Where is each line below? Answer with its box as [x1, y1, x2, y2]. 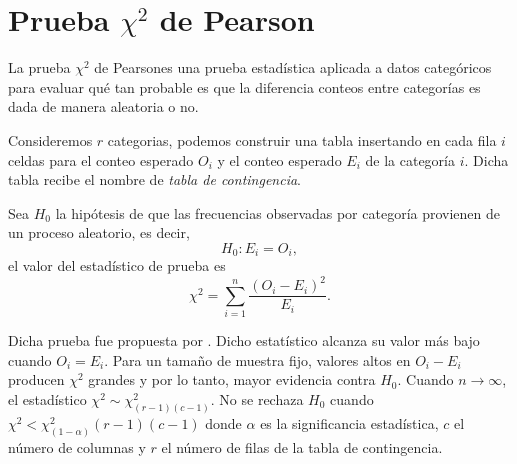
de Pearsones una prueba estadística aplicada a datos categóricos [94, 57, 492, 78]
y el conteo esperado [217, 149, 342, 170]
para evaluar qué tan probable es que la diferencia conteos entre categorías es [8, 76, 481, 97]
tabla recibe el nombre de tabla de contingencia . [8, 169, 302, 190]
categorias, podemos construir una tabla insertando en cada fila [107, 129, 497, 150]
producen [8, 369, 65, 390]
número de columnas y [8, 436, 146, 457]
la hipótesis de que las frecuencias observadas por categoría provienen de [55, 202, 501, 223]
